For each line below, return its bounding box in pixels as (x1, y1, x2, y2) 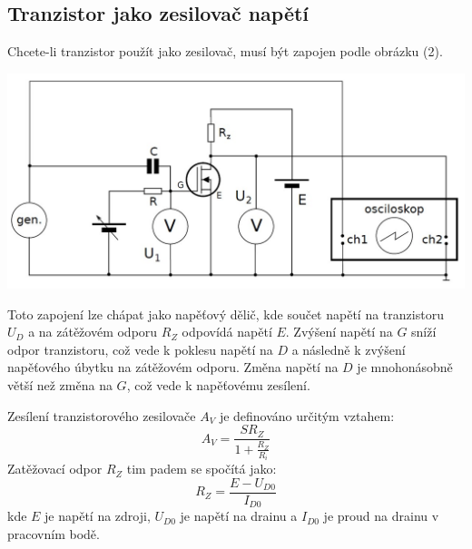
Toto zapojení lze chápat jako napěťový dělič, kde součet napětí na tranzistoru (7, 304, 444, 323)
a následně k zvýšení (291, 339, 406, 358)
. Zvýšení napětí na (285, 322, 393, 341)
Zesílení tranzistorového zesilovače (7, 406, 196, 425)
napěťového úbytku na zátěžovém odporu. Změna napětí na (7, 358, 339, 377)
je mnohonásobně (357, 358, 453, 377)
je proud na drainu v (323, 506, 439, 525)
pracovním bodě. (7, 524, 100, 543)
